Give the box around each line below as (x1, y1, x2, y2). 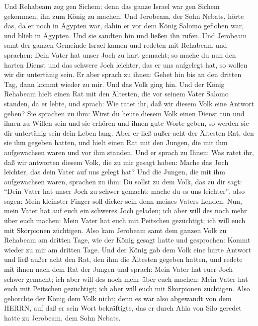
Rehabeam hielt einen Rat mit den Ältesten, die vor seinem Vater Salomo (4, 88, 229, 99)
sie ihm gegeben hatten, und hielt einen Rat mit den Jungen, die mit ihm (4, 137, 228, 148)
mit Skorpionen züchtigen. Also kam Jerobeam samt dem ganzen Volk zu (4, 225, 227, 235)
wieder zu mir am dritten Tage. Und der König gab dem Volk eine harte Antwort (4, 244, 252, 254)
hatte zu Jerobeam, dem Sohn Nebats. (4, 313, 121, 323)
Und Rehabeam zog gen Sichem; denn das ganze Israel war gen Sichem (4, 1, 220, 11)
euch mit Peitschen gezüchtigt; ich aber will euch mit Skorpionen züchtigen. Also (4, 283, 250, 294)
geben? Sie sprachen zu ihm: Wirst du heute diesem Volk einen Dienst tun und (4, 108, 245, 118)
